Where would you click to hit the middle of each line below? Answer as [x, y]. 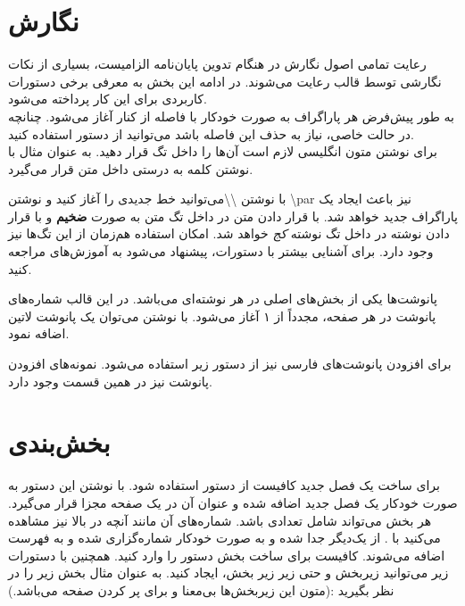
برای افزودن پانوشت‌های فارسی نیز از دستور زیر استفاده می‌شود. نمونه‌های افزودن [230, 364]
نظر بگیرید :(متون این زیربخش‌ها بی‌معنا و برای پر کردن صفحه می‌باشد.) [201, 589]
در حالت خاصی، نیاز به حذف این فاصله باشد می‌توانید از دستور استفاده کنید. [211, 133]
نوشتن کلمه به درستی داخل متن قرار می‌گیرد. [131, 168]
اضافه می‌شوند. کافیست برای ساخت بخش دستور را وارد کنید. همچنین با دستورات [227, 555]
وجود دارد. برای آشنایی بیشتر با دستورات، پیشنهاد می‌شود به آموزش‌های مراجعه [221, 251]
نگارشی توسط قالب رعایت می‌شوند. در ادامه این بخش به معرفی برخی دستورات [225, 81]
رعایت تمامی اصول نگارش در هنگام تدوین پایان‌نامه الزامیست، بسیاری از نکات [217, 64]
